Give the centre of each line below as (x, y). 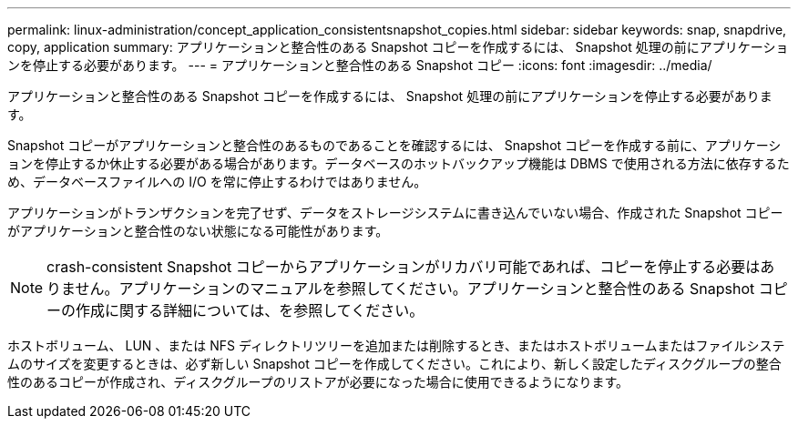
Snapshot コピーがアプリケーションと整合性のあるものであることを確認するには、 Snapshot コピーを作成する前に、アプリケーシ (394, 145)
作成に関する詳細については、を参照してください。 (250, 310)
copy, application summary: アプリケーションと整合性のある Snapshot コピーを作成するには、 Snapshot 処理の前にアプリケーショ (398, 47)
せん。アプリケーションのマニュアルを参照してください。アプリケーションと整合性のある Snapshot (415, 289)
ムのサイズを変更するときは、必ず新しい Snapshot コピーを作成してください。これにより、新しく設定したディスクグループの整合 (394, 364)
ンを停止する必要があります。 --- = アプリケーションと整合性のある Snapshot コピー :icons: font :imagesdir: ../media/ (360, 65)
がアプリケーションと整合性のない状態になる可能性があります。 (198, 231)
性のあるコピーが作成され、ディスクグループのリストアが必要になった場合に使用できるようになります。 (318, 382)
